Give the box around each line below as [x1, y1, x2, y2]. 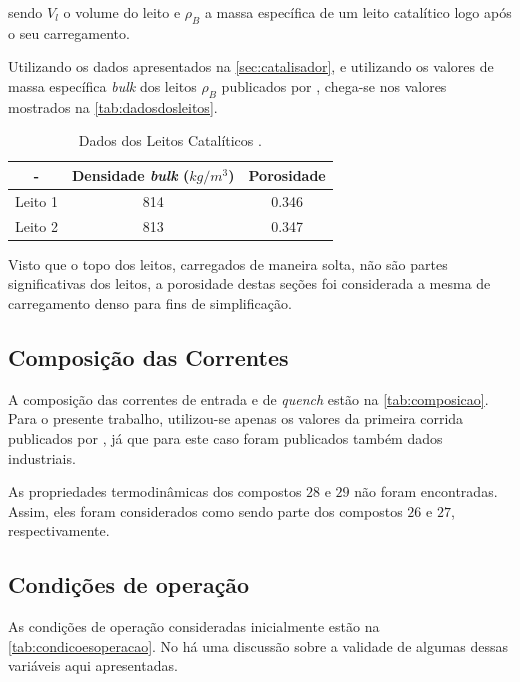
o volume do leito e [63, 2, 181, 22]
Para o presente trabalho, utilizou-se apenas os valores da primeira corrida [8, 408, 464, 429]
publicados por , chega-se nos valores [221, 75, 447, 96]
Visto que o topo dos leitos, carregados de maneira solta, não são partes [8, 253, 448, 274]
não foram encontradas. [354, 481, 498, 502]
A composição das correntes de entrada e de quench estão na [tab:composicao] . [8, 388, 489, 409]
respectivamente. [8, 520, 110, 541]
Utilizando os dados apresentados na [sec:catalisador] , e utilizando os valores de [8, 56, 494, 77]
